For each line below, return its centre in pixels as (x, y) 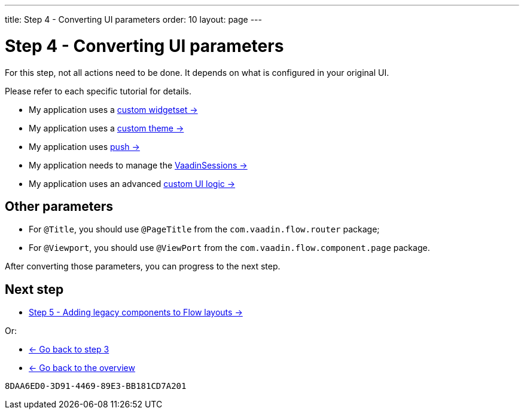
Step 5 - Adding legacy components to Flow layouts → (136, 312)
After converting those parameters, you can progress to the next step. (143, 266)
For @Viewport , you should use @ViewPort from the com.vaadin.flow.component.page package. (229, 248)
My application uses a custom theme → (106, 128)
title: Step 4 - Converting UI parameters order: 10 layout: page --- (133, 19)
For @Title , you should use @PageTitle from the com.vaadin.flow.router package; (204, 229)
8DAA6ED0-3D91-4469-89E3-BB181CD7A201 (96, 386)
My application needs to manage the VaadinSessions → (138, 165)
